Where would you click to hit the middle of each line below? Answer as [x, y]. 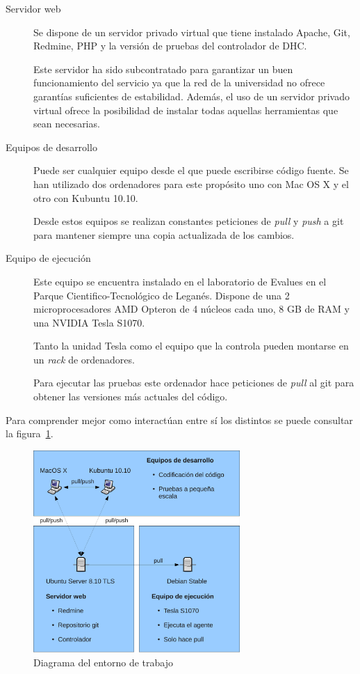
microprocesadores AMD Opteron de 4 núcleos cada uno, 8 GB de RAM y [191, 309]
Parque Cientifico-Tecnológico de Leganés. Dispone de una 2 [162, 295]
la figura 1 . [30, 433]
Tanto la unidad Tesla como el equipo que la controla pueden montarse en [191, 346]
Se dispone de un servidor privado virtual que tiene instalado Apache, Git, [192, 32]
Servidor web [33, 8]
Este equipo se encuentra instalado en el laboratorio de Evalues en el [180, 281]
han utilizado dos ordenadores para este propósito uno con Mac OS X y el [191, 183]
